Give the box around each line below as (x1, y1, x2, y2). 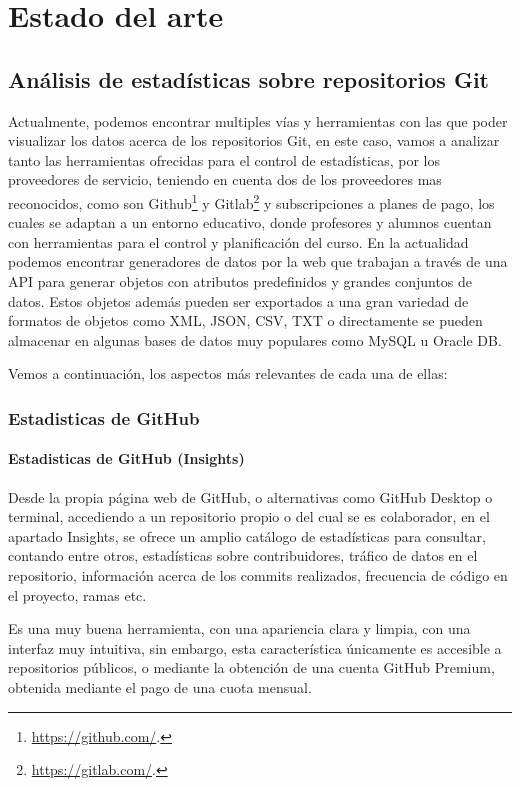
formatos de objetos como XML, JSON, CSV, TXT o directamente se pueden (8, 310, 483, 331)
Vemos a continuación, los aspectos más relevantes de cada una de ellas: (8, 363, 448, 384)
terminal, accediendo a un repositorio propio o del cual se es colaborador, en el (8, 506, 490, 527)
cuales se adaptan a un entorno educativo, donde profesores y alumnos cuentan (8, 212, 492, 233)
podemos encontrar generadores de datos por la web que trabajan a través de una (8, 251, 508, 272)
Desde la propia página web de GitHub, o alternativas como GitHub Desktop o (8, 486, 493, 507)
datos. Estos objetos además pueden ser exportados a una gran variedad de (8, 290, 469, 311)
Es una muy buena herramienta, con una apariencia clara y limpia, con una (8, 618, 471, 639)
